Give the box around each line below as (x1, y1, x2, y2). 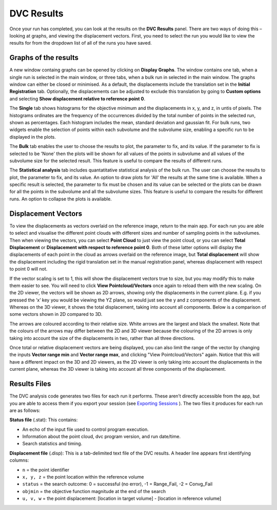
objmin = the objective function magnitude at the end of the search (22, 488, 166, 494)
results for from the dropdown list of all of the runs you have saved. (9, 40, 152, 46)
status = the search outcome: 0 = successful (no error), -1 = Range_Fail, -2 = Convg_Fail (22, 481, 213, 487)
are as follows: (9, 407, 41, 413)
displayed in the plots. (9, 134, 56, 140)
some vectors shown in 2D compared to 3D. (9, 311, 103, 317)
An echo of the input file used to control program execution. (22, 426, 149, 432)
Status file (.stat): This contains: (9, 417, 78, 423)
